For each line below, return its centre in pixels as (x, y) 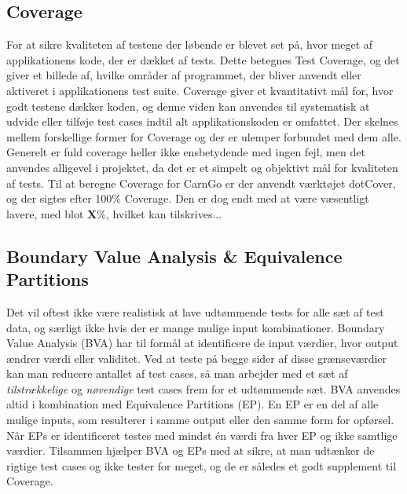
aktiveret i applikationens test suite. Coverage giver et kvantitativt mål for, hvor (200, 90)
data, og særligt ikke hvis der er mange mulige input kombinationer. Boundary (196, 327)
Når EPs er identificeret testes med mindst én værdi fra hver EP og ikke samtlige (202, 435)
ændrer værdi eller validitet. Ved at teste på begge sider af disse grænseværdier (197, 358)
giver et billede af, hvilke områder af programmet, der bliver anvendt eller (184, 75)
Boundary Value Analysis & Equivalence (174, 256)
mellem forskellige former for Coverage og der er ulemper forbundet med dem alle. (204, 136)
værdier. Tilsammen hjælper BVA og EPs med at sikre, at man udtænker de (191, 450)
